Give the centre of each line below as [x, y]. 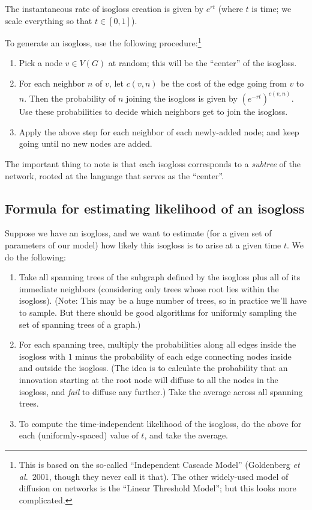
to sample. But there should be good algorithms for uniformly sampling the [158, 312]
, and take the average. [186, 435]
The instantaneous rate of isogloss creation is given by [104, 8]
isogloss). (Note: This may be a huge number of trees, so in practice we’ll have [163, 300]
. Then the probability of [70, 98]
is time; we [271, 8]
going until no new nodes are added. [85, 143]
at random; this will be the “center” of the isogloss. [202, 63]
